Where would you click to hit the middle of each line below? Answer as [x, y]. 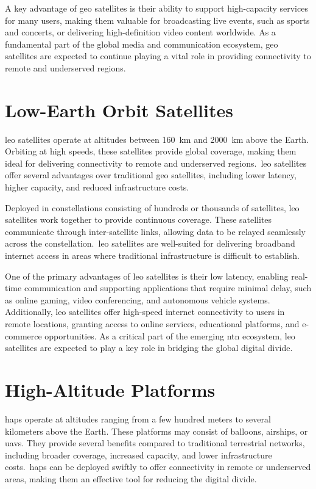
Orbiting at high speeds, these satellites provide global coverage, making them [151, 151]
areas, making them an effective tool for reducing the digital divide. [131, 478]
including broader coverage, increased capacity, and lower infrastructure [139, 455]
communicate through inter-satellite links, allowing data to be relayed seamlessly [155, 231]
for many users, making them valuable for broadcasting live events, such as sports [157, 20]
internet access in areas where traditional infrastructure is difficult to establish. [152, 255]
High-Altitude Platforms [110, 389]
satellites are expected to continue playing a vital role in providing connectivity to [158, 56]
